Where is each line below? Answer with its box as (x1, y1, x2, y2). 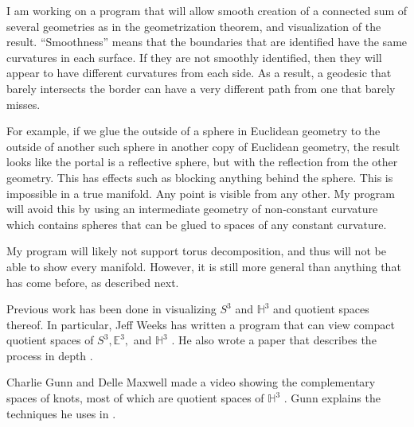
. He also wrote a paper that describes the (171, 332, 377, 348)
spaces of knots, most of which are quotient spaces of (6, 390, 264, 406)
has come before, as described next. (6, 274, 179, 290)
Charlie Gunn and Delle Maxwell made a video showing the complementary (6, 374, 376, 390)
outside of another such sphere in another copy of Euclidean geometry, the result (6, 138, 400, 154)
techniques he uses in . (6, 405, 116, 421)
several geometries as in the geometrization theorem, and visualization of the (6, 17, 381, 34)
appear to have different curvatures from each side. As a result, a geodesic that (6, 64, 392, 81)
